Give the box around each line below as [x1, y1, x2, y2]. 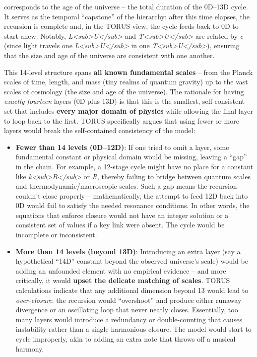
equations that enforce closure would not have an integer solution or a [15, 210, 229, 220]
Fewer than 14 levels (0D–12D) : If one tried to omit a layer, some [15, 142, 229, 152]
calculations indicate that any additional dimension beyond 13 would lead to [15, 285, 249, 295]
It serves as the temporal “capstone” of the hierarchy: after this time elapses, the [4, 11, 250, 21]
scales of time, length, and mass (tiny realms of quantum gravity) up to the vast [4, 76, 248, 87]
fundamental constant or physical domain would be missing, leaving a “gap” [15, 151, 247, 162]
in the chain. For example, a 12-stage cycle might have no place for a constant [15, 161, 254, 171]
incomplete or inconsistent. [15, 229, 97, 240]
